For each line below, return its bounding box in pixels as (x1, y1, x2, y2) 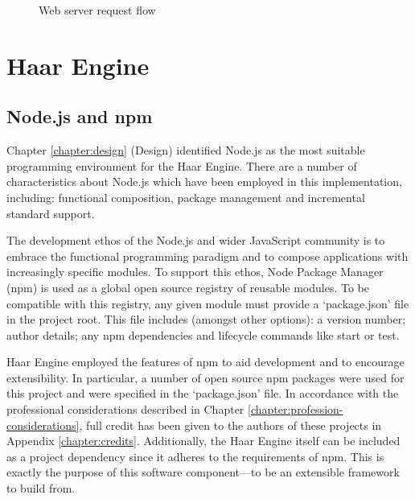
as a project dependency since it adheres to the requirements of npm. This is (6, 447, 384, 464)
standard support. (6, 204, 95, 221)
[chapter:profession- (248, 401, 343, 418)
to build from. (6, 480, 76, 497)
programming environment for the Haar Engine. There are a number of (6, 157, 357, 174)
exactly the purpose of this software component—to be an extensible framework (6, 464, 400, 480)
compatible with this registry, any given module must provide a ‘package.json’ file (6, 295, 409, 311)
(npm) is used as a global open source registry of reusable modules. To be (6, 278, 370, 295)
